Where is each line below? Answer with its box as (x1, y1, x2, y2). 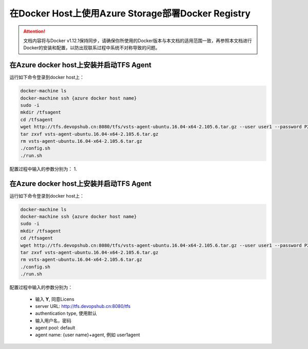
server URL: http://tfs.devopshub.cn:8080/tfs (35, 303, 131, 309)
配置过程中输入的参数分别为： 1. (9, 166, 77, 172)
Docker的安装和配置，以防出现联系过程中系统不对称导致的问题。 (23, 45, 160, 51)
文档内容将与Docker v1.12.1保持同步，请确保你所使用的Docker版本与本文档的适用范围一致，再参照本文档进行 (23, 37, 252, 44)
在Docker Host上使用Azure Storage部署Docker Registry (9, 8, 251, 19)
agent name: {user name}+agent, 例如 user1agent (35, 332, 141, 338)
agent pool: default (35, 325, 75, 331)
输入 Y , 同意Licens (35, 296, 74, 302)
